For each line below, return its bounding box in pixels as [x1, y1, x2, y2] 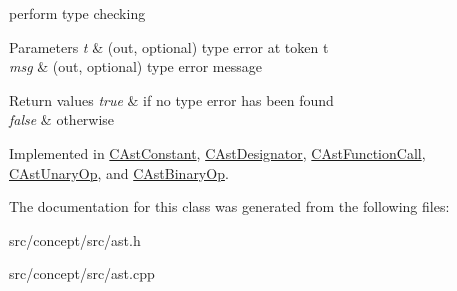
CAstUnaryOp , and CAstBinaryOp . [9, 162, 229, 183]
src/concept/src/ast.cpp [9, 263, 155, 284]
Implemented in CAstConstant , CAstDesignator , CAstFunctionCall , [9, 142, 426, 163]
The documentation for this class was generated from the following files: [9, 196, 450, 217]
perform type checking [9, 3, 146, 23]
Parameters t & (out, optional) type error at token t [9, 36, 329, 57]
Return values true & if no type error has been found [9, 89, 334, 110]
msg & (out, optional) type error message [9, 56, 262, 77]
